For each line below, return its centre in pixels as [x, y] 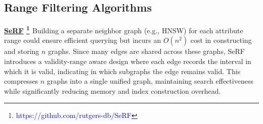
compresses [21, 81]
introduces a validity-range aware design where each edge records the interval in [128, 61]
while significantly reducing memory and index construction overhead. [113, 90]
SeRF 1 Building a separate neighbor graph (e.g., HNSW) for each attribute [124, 29]
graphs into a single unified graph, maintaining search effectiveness [150, 81]
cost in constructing [221, 40]
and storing [22, 51]
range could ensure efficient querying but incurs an [83, 40]
